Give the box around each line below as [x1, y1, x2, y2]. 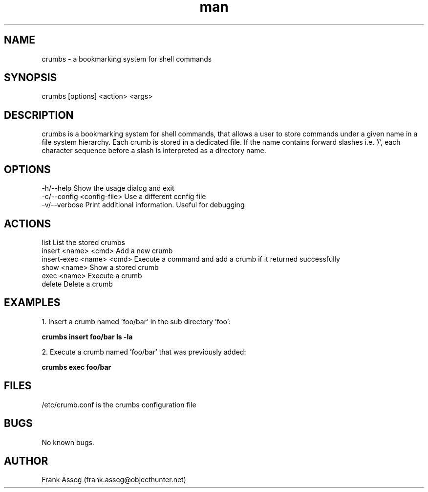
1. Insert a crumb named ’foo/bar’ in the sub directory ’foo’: [42, 317, 231, 326]
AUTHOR [4, 454, 48, 467]
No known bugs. [42, 438, 94, 447]
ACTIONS [4, 217, 51, 230]
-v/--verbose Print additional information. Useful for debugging [42, 201, 245, 209]
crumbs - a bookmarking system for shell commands [42, 54, 212, 63]
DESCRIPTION [4, 109, 74, 121]
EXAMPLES [4, 296, 61, 309]
